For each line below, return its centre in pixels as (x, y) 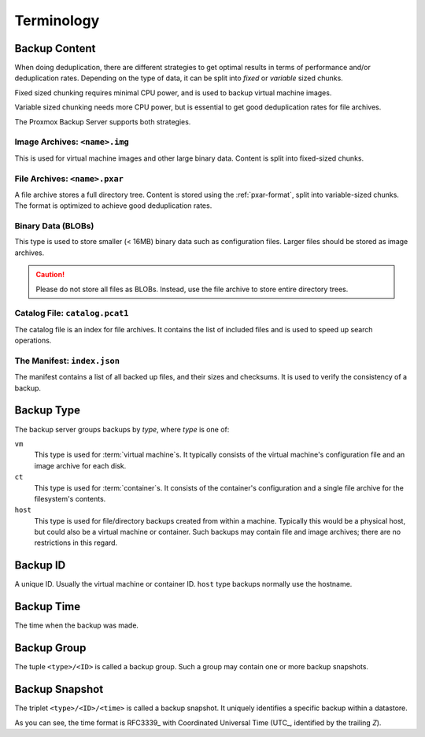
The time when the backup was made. (77, 625)
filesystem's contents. (70, 498)
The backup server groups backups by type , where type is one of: (122, 429)
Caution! (50, 275)
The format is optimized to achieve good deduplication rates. (113, 206)
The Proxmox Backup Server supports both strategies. (103, 121)
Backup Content (55, 48)
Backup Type (48, 411)
